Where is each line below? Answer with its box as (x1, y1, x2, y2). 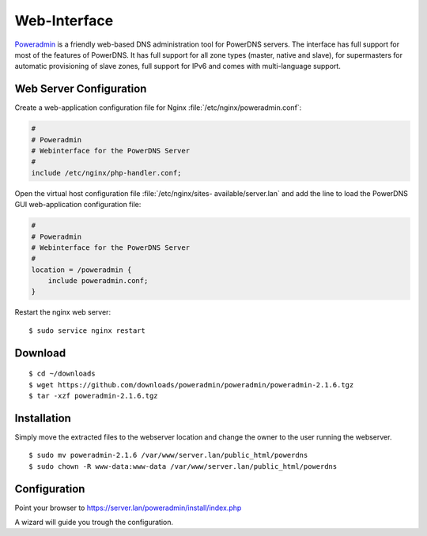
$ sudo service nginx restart (28, 326, 146, 335)
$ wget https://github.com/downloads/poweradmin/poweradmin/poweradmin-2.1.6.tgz (28, 380, 354, 389)
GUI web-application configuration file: (14, 200, 142, 209)
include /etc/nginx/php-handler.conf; (31, 168, 182, 177)
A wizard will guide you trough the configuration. (14, 518, 174, 527)
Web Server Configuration (14, 82, 147, 96)
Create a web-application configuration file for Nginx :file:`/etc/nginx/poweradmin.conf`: (14, 103, 302, 112)
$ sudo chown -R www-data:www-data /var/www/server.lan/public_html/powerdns (28, 462, 338, 470)
